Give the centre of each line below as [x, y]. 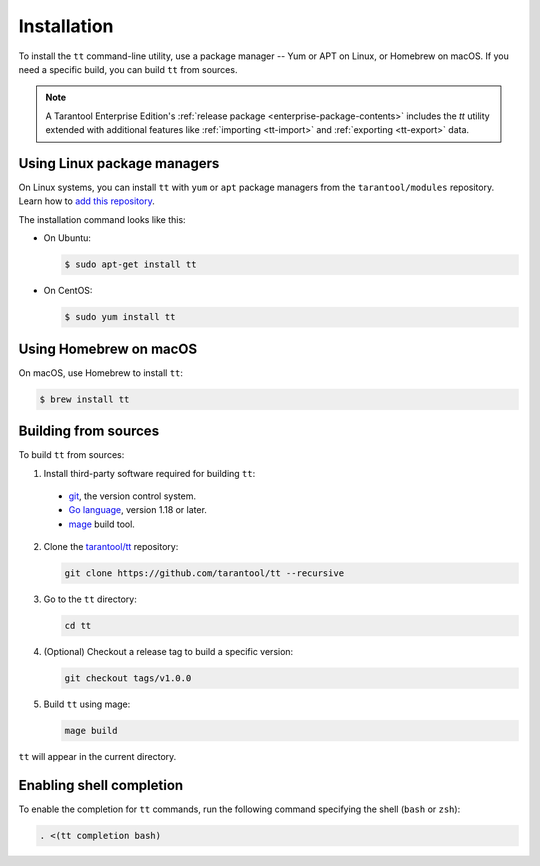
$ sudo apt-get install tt [130, 264]
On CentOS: [68, 291]
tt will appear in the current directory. [97, 756]
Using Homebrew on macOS [108, 348]
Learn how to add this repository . [86, 201]
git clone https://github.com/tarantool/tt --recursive [204, 573]
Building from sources [89, 431]
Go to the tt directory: [90, 599]
